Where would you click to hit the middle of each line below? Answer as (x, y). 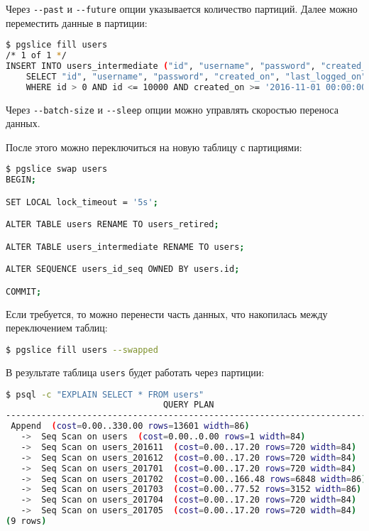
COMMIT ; (24, 292)
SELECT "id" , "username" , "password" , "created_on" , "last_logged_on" (196, 76)
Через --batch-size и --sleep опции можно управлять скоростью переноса (172, 109)
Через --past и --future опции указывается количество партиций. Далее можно (182, 9)
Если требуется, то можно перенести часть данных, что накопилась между (167, 313)
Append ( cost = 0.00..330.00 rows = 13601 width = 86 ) (130, 426)
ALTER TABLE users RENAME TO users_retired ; (112, 225)
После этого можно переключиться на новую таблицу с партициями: (154, 147)
